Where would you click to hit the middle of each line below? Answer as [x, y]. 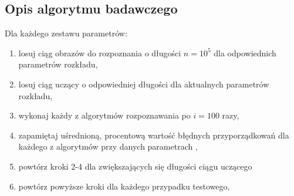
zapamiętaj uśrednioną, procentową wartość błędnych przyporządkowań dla [154, 135]
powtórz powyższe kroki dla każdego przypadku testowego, [124, 186]
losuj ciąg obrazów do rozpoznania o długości [100, 53]
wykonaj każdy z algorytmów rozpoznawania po [104, 115]
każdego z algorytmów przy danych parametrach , [108, 146]
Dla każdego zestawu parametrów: [66, 33]
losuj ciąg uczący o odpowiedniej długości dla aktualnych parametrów [144, 84]
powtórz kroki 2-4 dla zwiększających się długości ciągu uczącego [135, 166]
